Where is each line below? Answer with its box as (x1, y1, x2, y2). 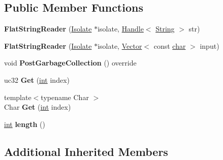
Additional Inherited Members (4, 143, 168, 159)
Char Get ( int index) (4, 102, 71, 112)
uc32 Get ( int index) (4, 74, 70, 85)
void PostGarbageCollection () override (4, 57, 137, 68)
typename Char (41, 91, 89, 102)
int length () (4, 118, 46, 129)
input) (200, 40, 219, 51)
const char (153, 40, 186, 51)
